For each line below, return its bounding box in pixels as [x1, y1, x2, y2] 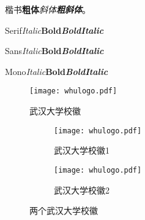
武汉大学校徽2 [54, 183, 110, 196]
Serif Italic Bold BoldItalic [5, 23, 104, 36]
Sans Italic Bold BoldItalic [5, 44, 104, 57]
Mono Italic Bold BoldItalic [5, 65, 108, 77]
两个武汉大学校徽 [29, 204, 98, 217]
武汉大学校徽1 [54, 144, 110, 157]
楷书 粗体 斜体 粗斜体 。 [5, 3, 91, 15]
